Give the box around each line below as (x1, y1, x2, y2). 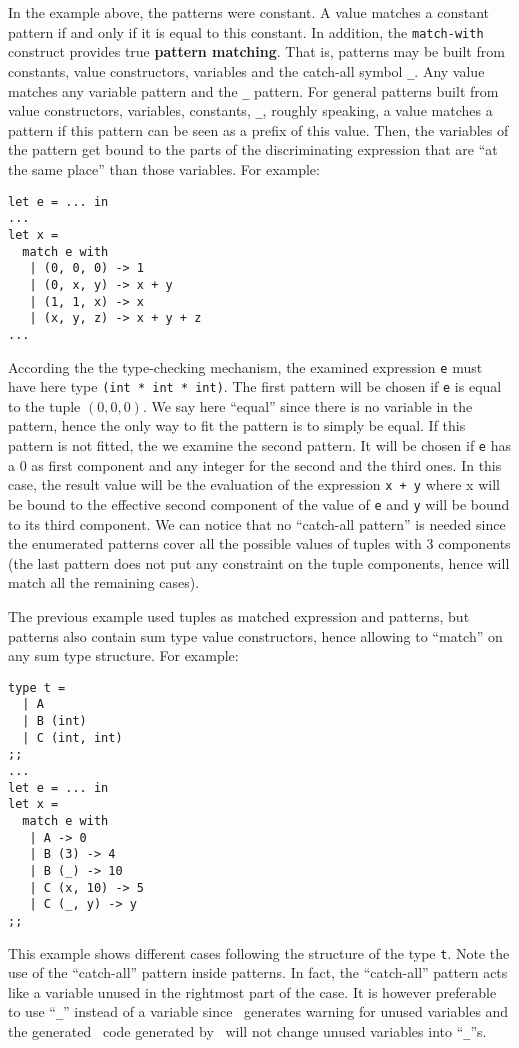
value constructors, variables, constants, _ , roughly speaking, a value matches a (8, 100, 493, 121)
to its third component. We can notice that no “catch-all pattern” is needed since (8, 513, 506, 534)
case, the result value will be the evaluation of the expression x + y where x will (8, 474, 500, 495)
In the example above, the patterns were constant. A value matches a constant (8, 2, 489, 22)
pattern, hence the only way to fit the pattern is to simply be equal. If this (8, 415, 466, 436)
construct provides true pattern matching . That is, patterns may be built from (8, 41, 505, 62)
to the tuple (8, 395, 81, 416)
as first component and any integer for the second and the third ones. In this (31, 454, 502, 475)
